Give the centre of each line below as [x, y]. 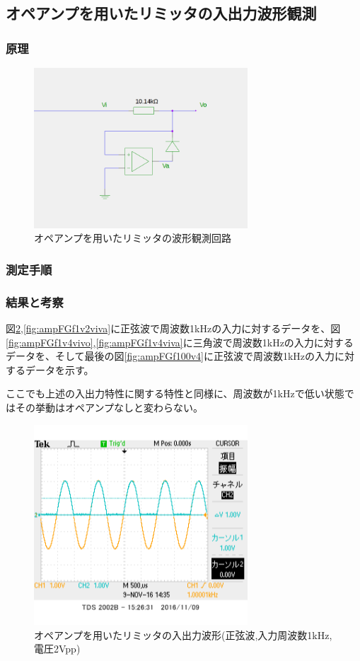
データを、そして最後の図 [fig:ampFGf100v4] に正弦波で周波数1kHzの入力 [170, 356]
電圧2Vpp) [57, 649]
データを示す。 [59, 369]
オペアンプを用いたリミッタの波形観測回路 [133, 238]
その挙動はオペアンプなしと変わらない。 [109, 407]
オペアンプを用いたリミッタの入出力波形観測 [161, 13]
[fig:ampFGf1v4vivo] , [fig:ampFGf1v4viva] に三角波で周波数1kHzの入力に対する [180, 342]
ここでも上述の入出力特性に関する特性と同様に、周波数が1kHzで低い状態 [175, 393]
